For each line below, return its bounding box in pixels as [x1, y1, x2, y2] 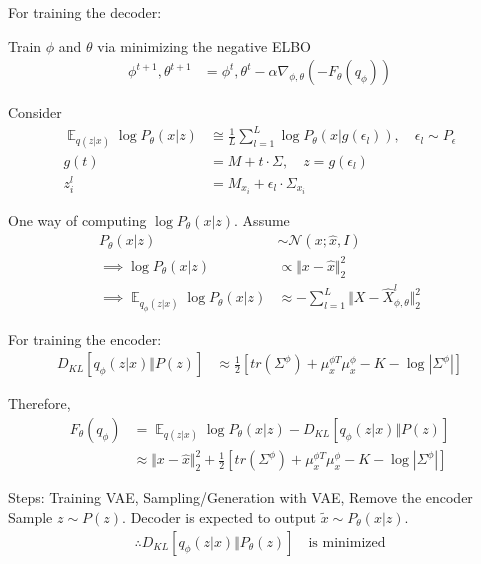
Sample [8, 506, 53, 527]
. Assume [234, 209, 290, 230]
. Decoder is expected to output [122, 506, 317, 527]
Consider [8, 102, 62, 123]
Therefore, [8, 393, 71, 414]
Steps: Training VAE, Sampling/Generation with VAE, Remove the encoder [8, 487, 473, 508]
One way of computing [8, 209, 147, 230]
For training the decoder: [8, 2, 162, 22]
